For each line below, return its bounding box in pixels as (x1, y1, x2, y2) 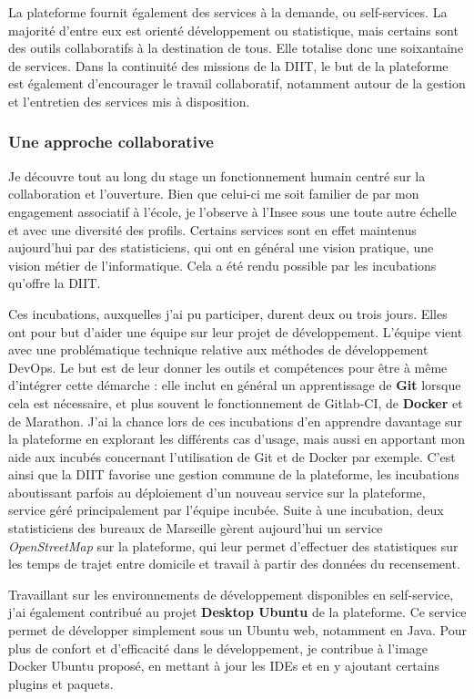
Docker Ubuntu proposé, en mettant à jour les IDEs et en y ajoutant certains (8, 656, 439, 675)
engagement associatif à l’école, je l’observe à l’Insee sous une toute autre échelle (8, 201, 457, 221)
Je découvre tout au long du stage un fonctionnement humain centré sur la (8, 166, 426, 185)
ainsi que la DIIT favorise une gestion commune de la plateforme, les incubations (8, 465, 459, 484)
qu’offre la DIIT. (8, 273, 101, 293)
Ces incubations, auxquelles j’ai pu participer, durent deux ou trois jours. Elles (8, 303, 448, 323)
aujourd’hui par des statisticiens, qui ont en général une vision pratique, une (8, 238, 434, 257)
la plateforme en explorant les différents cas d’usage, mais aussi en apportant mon (8, 429, 465, 448)
